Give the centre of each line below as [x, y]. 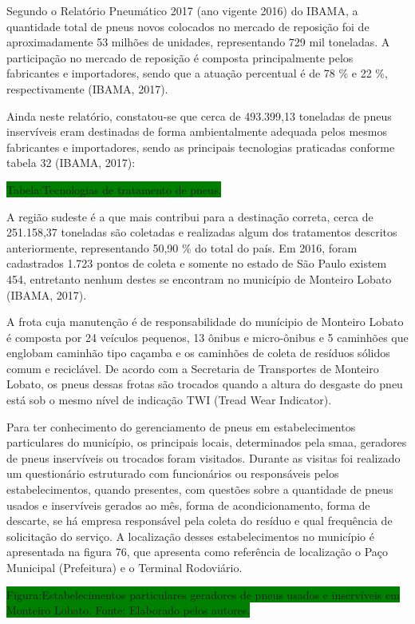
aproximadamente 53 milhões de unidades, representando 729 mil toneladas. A [198, 42]
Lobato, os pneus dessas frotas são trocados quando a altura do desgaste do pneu [205, 384]
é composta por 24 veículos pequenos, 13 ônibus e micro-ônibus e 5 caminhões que [207, 337]
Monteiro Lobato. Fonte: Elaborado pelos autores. [128, 610]
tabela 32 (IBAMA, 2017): [71, 163]
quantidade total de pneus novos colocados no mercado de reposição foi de [188, 26]
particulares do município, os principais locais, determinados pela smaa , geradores [207, 442]
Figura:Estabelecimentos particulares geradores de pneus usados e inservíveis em [203, 594]
